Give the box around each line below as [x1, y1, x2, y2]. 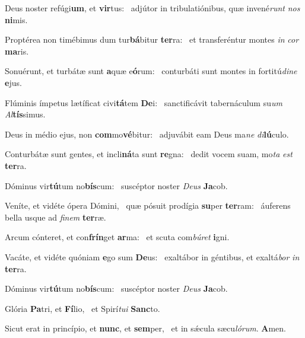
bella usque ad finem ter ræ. [5, 211, 106, 223]
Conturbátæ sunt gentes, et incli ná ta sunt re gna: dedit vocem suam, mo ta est [5, 148, 293, 160]
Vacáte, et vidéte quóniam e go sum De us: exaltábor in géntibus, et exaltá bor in [5, 250, 300, 263]
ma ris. [5, 44, 29, 57]
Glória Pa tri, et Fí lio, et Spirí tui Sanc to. [5, 302, 160, 314]
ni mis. [5, 13, 28, 25]
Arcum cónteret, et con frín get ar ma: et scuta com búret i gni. [5, 231, 230, 243]
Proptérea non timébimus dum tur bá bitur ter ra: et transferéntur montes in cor [5, 33, 299, 46]
